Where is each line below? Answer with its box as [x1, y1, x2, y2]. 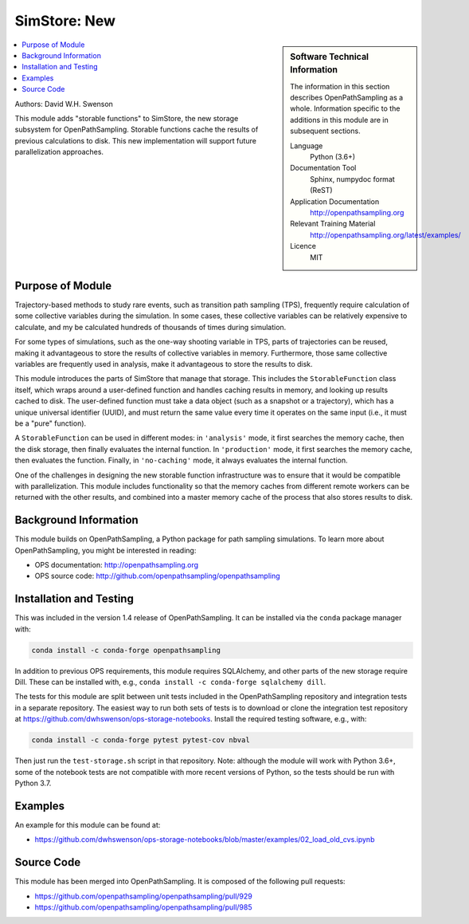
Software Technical [290, 51, 369, 62]
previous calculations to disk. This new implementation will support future [14, 136, 256, 145]
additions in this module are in [290, 115, 389, 124]
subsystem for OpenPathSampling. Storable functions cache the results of [14, 124, 259, 135]
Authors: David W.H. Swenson [14, 99, 113, 108]
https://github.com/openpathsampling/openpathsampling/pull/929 [34, 891, 252, 901]
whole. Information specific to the [290, 104, 401, 113]
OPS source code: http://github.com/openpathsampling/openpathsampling [34, 571, 280, 581]
